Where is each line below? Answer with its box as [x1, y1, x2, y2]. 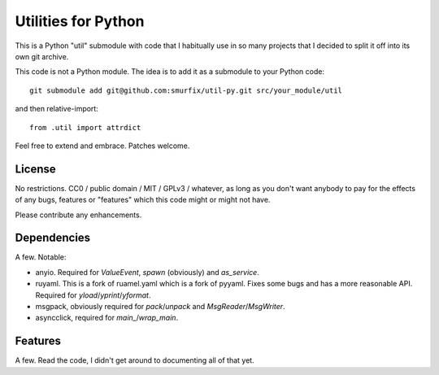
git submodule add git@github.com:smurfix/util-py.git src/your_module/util [29, 85, 343, 95]
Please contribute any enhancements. [15, 210, 142, 220]
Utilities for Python [15, 12, 145, 30]
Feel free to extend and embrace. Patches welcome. [15, 141, 190, 150]
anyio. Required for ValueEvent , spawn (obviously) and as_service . [35, 267, 259, 277]
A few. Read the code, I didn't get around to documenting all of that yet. [15, 355, 255, 365]
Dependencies [15, 231, 91, 245]
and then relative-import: [15, 104, 99, 114]
